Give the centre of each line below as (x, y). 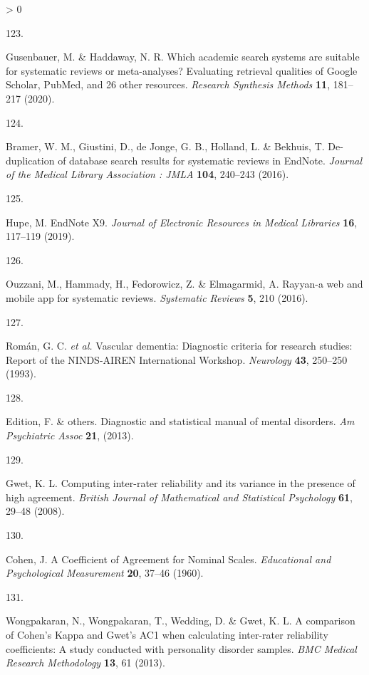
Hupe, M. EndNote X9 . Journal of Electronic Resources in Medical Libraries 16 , (182, 222)
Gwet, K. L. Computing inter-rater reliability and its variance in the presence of (181, 483)
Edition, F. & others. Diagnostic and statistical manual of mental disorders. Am (180, 421)
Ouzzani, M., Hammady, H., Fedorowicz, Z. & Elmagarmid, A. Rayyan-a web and (184, 284)
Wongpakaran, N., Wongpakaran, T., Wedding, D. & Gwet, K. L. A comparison (181, 621)
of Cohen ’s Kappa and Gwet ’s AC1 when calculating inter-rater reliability (167, 634)
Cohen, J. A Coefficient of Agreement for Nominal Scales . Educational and (168, 559)
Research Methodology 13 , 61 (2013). (85, 663)
